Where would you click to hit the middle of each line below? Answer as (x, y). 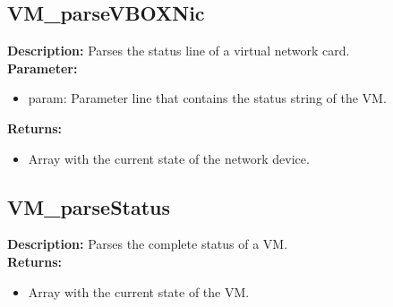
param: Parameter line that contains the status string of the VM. (207, 98)
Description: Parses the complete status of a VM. (148, 244)
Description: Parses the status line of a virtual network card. (179, 51)
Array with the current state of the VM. (139, 291)
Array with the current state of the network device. (169, 158)
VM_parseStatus (89, 206)
